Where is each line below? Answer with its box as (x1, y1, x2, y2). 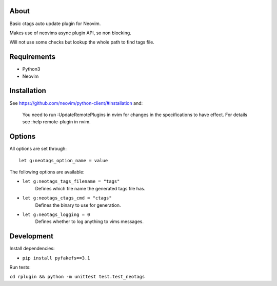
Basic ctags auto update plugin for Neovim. (9, 20, 101, 27)
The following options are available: (9, 169, 85, 175)
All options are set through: (9, 146, 67, 152)
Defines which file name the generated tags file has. (35, 185, 146, 191)
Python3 (22, 66, 41, 72)
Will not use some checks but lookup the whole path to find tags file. (9, 39, 155, 46)
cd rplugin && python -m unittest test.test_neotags (9, 274, 145, 280)
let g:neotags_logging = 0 (22, 211, 90, 217)
